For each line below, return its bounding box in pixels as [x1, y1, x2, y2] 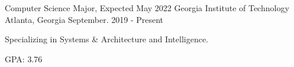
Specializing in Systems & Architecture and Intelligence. [5, 33, 209, 45]
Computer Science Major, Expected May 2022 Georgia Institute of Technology [5, 2, 289, 14]
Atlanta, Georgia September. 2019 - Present [5, 13, 164, 25]
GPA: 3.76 [5, 52, 43, 65]
